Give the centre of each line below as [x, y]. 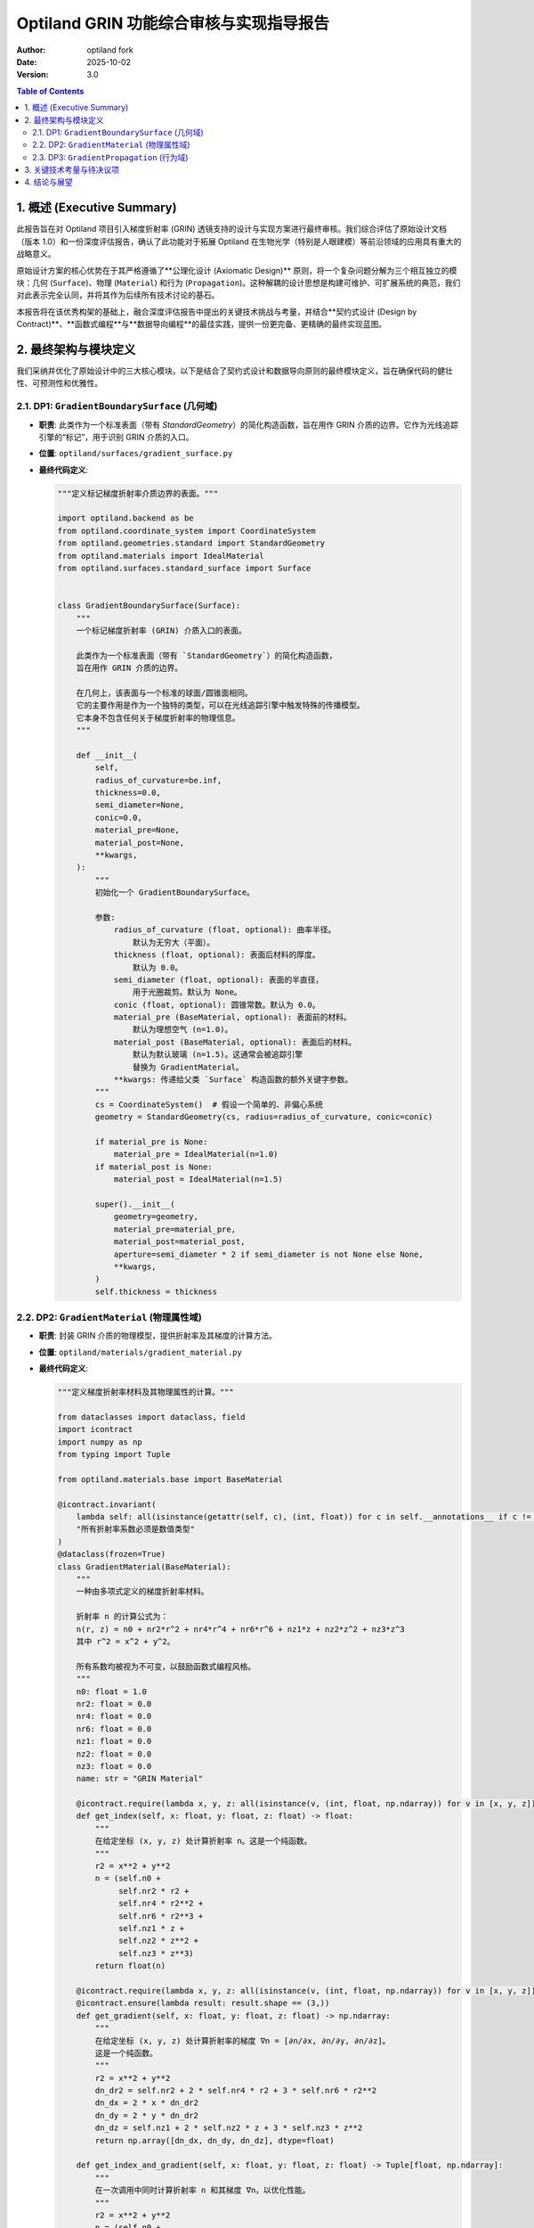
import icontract [95, 1429]
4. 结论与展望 [49, 182]
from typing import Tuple [114, 1454]
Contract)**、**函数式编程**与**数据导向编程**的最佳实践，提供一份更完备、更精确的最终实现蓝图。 [202, 324]
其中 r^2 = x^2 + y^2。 [125, 1641]
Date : [27, 61]
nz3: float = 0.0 [114, 1766]
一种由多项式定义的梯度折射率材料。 [142, 1592]
